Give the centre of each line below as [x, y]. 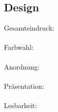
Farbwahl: [19, 47]
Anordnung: [22, 66]
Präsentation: [24, 86]
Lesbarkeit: [21, 105]
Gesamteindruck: [29, 28]
